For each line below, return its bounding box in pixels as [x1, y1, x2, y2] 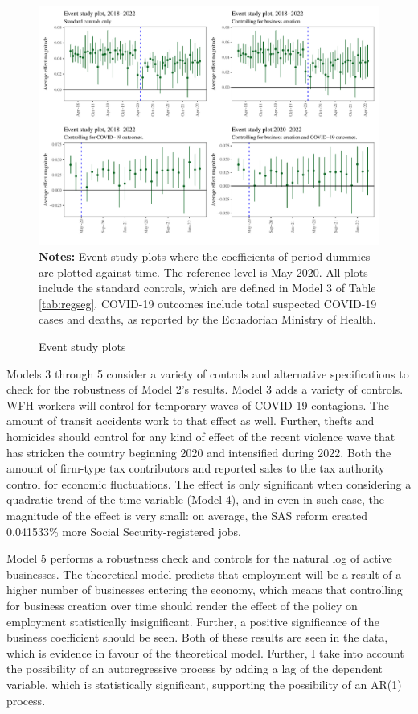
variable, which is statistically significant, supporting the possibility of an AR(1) [6, 675, 402, 692]
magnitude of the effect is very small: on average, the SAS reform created [6, 506, 368, 523]
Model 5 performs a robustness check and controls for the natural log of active [6, 550, 392, 567]
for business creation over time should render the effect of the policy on [6, 596, 358, 613]
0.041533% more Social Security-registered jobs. [6, 522, 241, 539]
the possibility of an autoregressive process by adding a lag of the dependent [6, 660, 383, 677]
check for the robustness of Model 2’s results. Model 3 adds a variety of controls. [6, 381, 404, 398]
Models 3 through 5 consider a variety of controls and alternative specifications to [6, 365, 409, 382]
